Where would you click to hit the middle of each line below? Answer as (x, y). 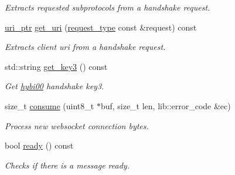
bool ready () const (39, 145)
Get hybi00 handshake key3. (55, 86)
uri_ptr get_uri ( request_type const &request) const (101, 27)
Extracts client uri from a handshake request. (85, 47)
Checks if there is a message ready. (67, 165)
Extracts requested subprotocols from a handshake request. (108, 7)
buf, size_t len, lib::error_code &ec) (166, 105)
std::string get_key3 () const (56, 66)
